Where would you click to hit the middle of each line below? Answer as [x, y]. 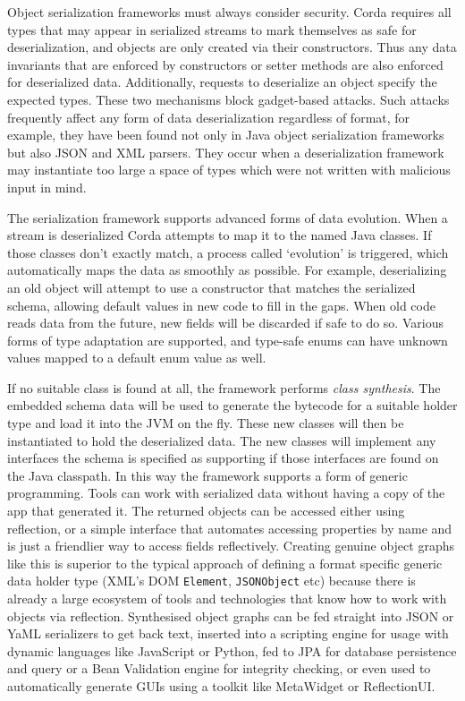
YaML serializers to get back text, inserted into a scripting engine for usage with [228, 633]
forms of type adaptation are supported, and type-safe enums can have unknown [228, 340]
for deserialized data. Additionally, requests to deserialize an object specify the [222, 82]
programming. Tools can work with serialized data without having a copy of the [226, 493]
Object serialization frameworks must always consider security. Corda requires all [229, 12]
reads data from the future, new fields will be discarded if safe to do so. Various [225, 323]
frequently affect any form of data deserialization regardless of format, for [209, 117]
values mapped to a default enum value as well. [137, 358]
